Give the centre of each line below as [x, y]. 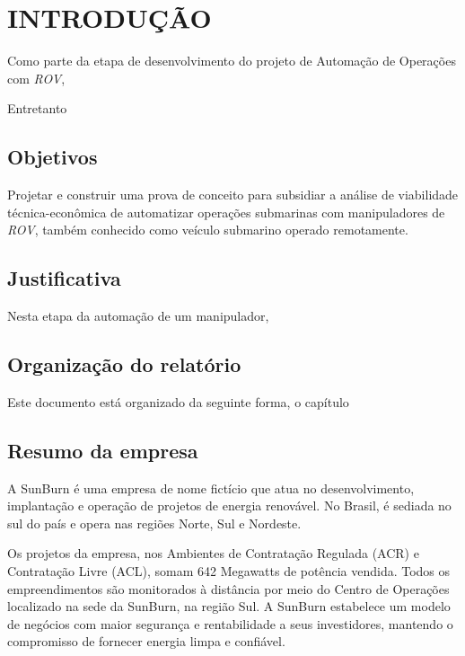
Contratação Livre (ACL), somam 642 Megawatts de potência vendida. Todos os [229, 571]
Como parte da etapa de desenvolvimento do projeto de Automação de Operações [232, 61]
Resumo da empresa [103, 450]
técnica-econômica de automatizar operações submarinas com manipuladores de [226, 212]
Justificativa [64, 278]
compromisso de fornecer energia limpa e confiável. [146, 641]
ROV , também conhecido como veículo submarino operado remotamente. [208, 230]
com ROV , [36, 78]
